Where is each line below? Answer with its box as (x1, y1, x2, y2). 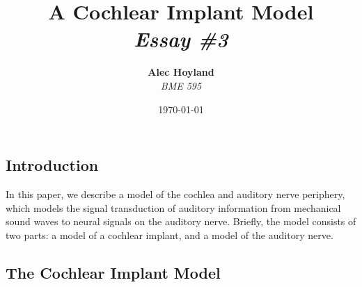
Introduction (6, 154, 99, 176)
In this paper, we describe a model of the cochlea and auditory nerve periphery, (6, 186, 345, 201)
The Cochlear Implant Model (6, 261, 221, 283)
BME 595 (160, 78, 202, 92)
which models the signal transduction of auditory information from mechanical (6, 200, 341, 215)
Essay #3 (134, 24, 228, 54)
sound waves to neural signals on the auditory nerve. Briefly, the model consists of (6, 214, 356, 229)
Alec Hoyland (148, 65, 214, 79)
